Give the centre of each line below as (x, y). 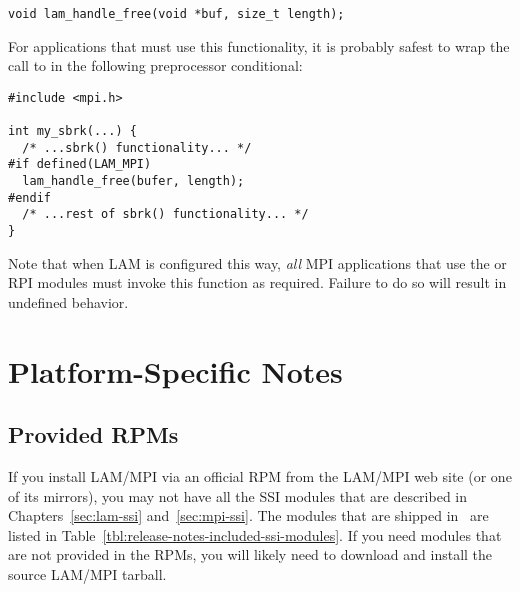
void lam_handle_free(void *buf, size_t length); (176, 14)
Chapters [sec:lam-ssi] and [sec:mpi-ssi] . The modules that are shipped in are (248, 515)
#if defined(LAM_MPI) (80, 164)
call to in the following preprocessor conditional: (155, 65)
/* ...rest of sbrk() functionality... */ (165, 214)
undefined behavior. (68, 301)
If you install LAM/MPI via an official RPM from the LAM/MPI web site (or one (260, 476)
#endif (29, 197)
